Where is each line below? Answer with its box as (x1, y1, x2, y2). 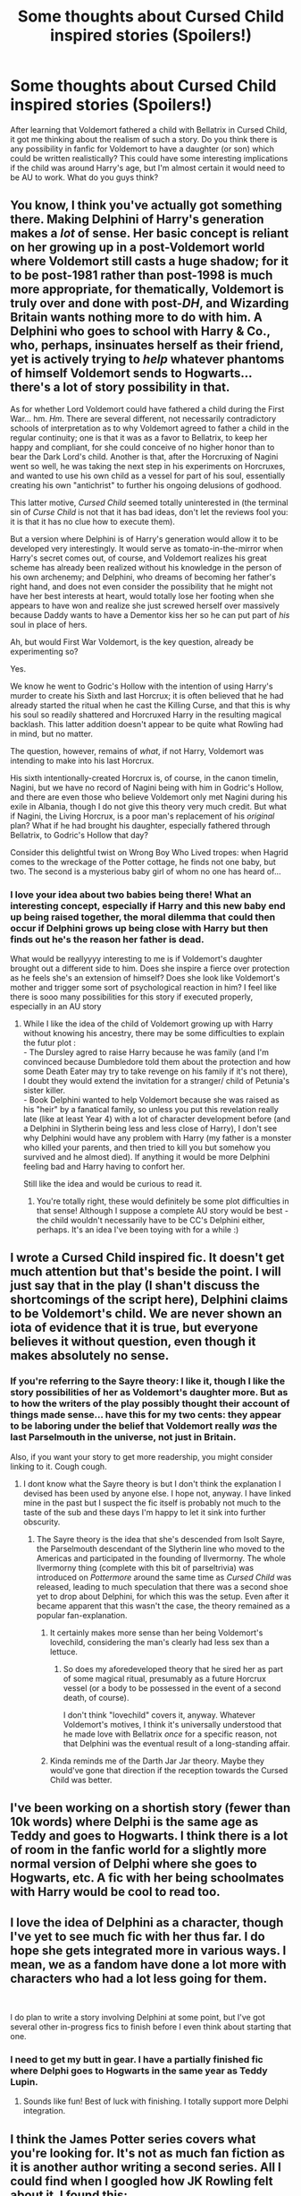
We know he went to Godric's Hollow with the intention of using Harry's (10, 681, 273, 691)
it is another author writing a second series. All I (10, 2159, 282, 2175)
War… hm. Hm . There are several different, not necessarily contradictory (10, 413, 277, 424)
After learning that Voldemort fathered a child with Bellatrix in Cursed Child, (10, 124, 288, 135)
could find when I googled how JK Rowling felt (10, 2174, 273, 2189)
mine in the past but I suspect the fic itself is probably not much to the (22, 1497, 281, 1508)
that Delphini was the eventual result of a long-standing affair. (63, 1737, 290, 1748)
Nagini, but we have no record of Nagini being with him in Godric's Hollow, (10, 782, 284, 793)
